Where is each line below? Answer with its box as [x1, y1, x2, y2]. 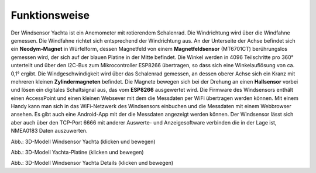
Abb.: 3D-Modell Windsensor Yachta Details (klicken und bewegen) [11, 160, 174, 167]
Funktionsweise [11, 9, 90, 22]
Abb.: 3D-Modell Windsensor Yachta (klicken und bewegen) [11, 138, 156, 145]
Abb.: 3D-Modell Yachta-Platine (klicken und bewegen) [11, 149, 144, 156]
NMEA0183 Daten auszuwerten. [11, 127, 88, 134]
